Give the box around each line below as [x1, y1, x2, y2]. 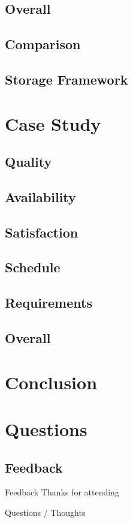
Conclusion [5, 369, 98, 394]
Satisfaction [5, 223, 78, 241]
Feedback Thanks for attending [5, 486, 119, 498]
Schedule [5, 258, 61, 276]
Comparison [5, 35, 81, 53]
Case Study [5, 111, 101, 136]
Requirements [5, 293, 92, 312]
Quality [5, 152, 52, 171]
